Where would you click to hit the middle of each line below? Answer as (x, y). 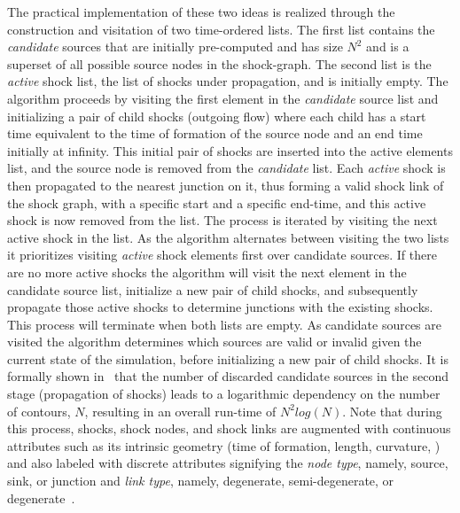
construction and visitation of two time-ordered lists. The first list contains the (221, 29)
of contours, (39, 411)
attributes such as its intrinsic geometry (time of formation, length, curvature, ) (224, 445)
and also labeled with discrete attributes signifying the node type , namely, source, (228, 463)
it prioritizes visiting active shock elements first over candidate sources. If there (222, 255)
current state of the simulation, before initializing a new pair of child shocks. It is (228, 358)
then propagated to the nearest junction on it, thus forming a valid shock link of (226, 185)
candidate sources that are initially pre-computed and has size (175, 47)
